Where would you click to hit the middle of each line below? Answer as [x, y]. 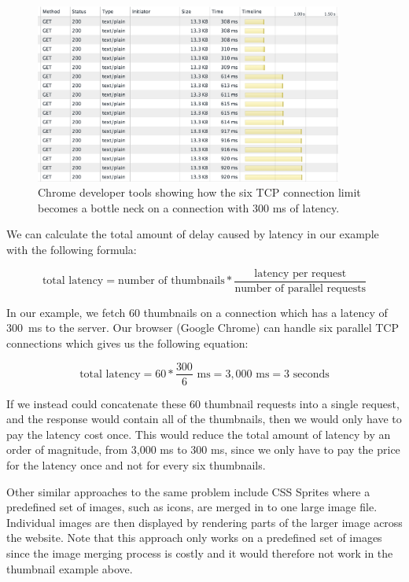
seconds [311, 374]
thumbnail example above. [70, 568]
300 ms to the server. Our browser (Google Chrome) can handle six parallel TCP [203, 328]
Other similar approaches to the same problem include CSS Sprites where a [188, 491]
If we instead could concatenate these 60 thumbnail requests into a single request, [203, 403]
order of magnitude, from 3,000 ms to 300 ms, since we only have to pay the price [203, 449]
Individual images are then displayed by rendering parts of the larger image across [204, 522]
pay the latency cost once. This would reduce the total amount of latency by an [199, 434]
